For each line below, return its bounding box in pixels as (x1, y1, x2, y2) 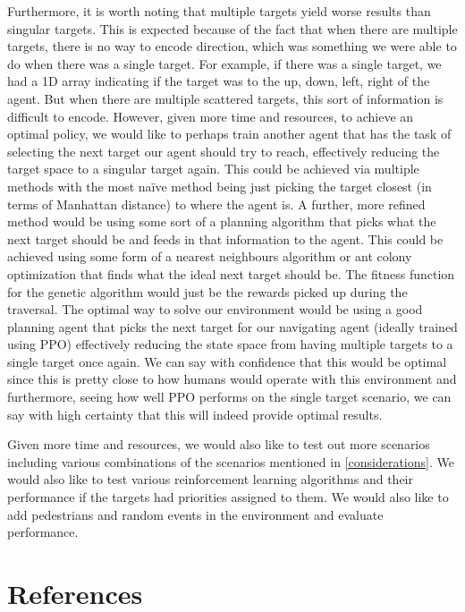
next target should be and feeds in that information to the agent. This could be (7, 229, 444, 248)
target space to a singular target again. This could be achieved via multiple (7, 159, 419, 178)
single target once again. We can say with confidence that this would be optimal (7, 352, 447, 370)
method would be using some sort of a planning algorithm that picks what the (7, 212, 436, 231)
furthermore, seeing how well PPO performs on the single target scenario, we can (7, 387, 452, 406)
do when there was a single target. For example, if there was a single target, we (7, 54, 442, 72)
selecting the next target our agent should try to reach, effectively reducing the (7, 141, 440, 160)
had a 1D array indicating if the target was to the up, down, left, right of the (7, 72, 430, 90)
